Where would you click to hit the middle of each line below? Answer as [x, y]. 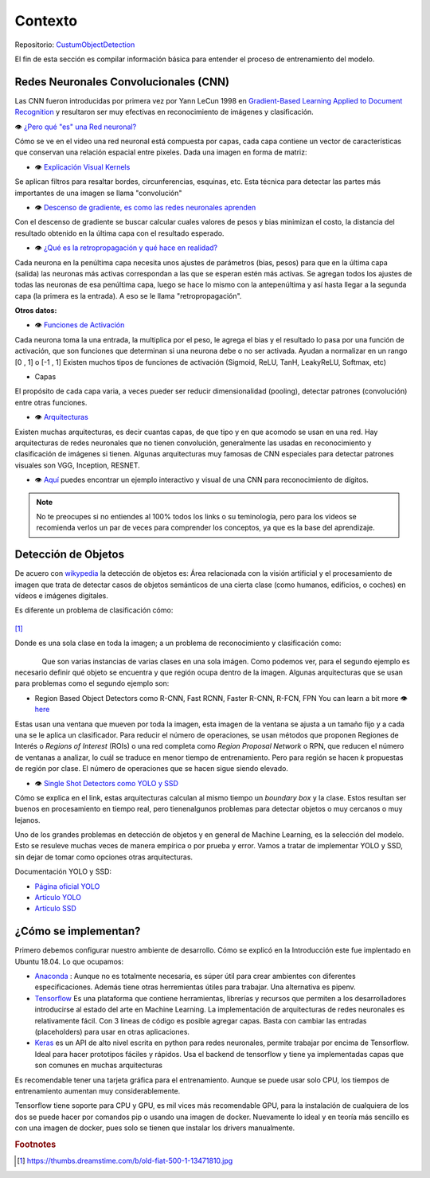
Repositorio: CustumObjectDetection [75, 45]
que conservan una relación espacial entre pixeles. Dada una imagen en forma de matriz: [161, 152]
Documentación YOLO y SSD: [63, 871]
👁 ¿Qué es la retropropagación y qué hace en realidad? [126, 248]
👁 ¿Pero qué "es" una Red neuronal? [76, 127]
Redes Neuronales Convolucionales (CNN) [122, 82]
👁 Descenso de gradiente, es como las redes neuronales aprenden [145, 207]
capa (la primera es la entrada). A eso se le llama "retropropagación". [128, 295]
